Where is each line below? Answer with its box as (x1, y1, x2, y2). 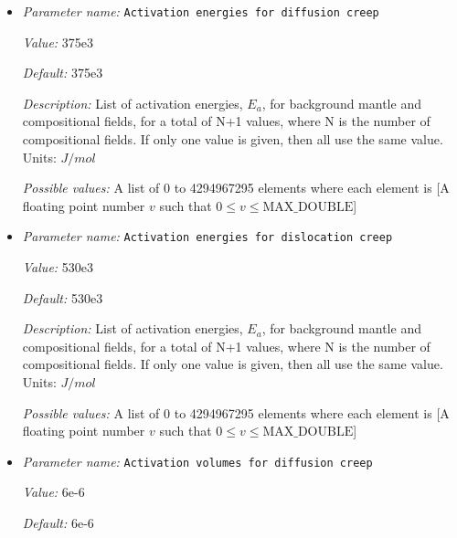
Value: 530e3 (22, 258, 94, 277)
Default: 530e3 (22, 288, 103, 307)
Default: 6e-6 (22, 513, 94, 533)
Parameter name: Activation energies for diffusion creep (22, 2, 379, 20)
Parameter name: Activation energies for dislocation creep (22, 227, 393, 246)
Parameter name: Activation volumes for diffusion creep (22, 451, 373, 470)
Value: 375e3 (22, 32, 94, 51)
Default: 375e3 (22, 63, 103, 82)
